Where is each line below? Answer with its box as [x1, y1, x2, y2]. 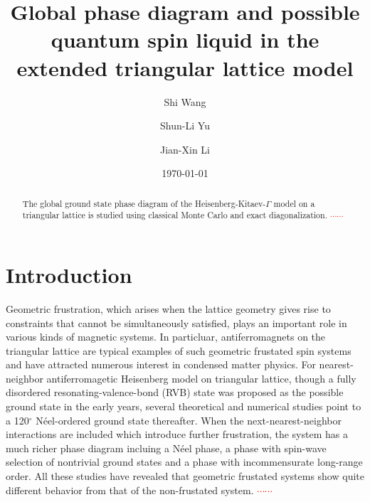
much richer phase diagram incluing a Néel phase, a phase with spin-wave [6, 440, 327, 455]
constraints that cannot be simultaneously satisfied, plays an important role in [6, 315, 347, 330]
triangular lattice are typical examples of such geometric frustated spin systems [6, 343, 351, 358]
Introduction [6, 260, 132, 289]
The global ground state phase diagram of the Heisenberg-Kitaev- [22, 197, 266, 209]
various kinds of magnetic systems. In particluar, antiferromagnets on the [6, 329, 326, 344]
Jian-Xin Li [159, 141, 210, 156]
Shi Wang [164, 94, 206, 109]
